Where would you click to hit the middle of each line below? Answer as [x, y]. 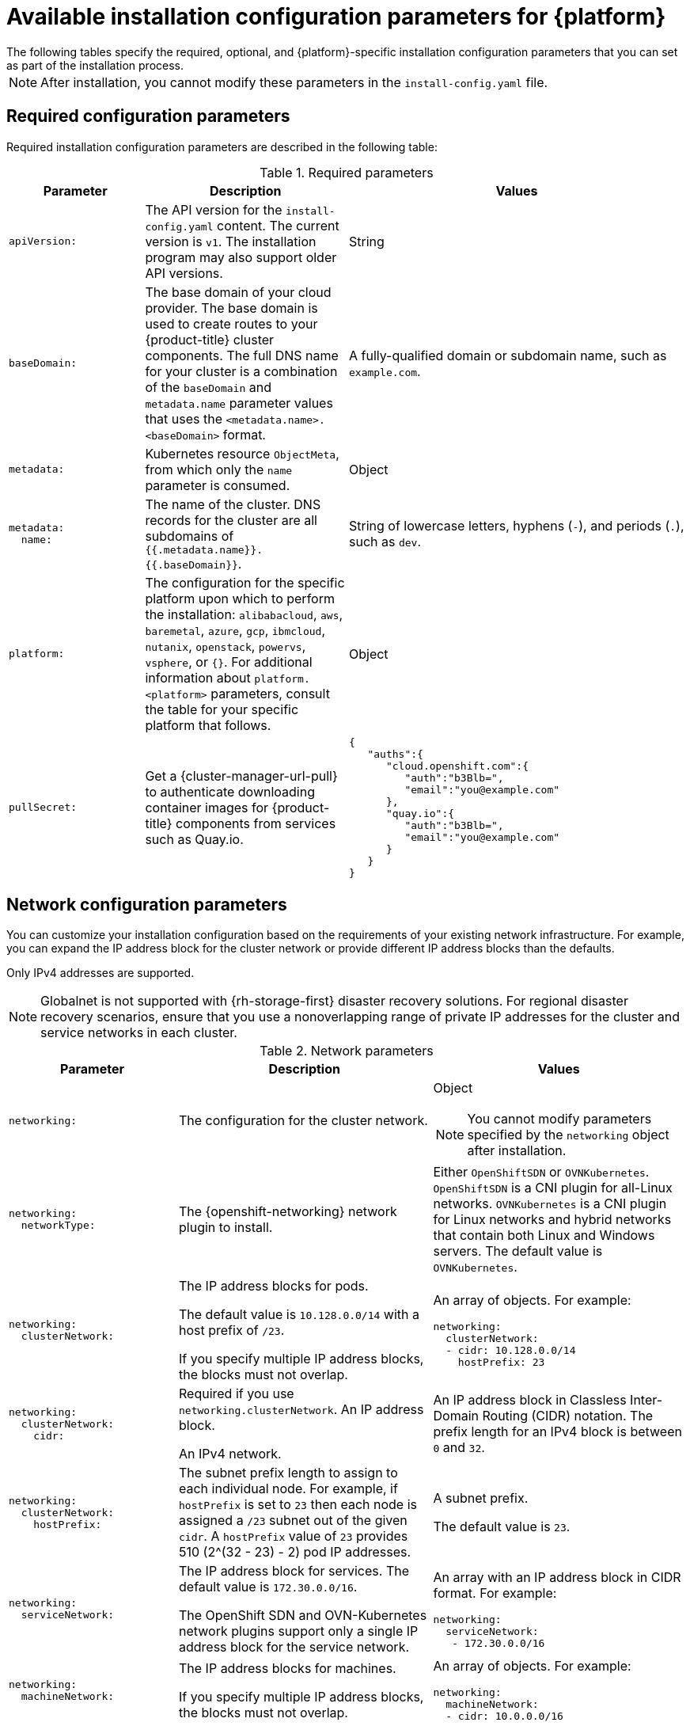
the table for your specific [222, 709]
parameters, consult [270, 693]
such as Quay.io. [194, 839]
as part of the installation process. [95, 65]
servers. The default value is [518, 1251]
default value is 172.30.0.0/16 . [268, 1587]
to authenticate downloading [230, 791]
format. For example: [495, 1593]
